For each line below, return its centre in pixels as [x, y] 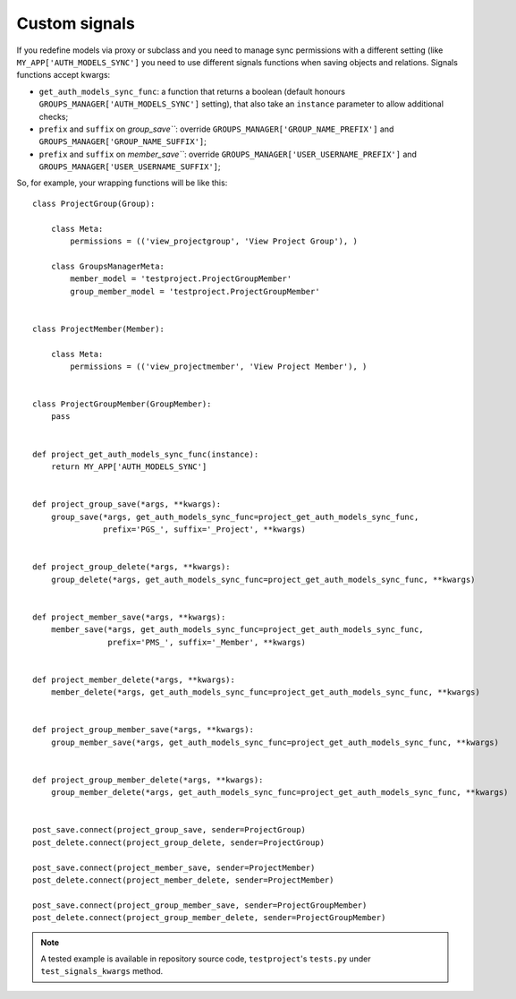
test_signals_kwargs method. [102, 971]
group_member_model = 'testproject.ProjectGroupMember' [195, 291]
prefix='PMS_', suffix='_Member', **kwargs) [207, 642]
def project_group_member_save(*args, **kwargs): [144, 730]
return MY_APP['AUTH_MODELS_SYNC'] [129, 467]
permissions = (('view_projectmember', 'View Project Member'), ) [219, 366]
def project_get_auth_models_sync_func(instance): [146, 454]
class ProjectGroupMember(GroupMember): [122, 404]
